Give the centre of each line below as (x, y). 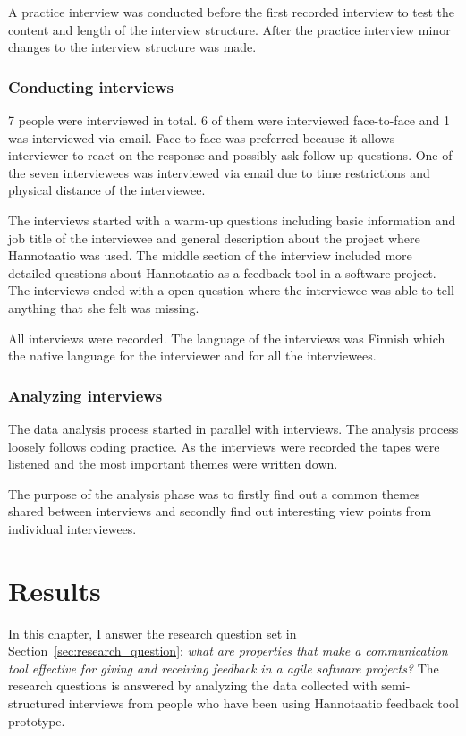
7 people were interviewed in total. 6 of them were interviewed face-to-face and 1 (229, 120)
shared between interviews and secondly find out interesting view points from (220, 511)
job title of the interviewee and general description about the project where (214, 237)
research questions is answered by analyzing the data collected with (193, 685)
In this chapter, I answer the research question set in (153, 633)
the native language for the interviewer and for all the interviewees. (192, 355)
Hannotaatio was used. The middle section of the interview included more (210, 255)
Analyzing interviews (85, 395)
